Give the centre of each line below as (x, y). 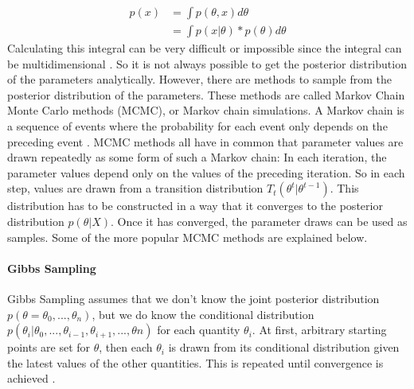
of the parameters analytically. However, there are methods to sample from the (200, 79)
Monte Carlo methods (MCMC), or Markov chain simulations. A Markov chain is (206, 110)
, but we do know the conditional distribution (203, 314)
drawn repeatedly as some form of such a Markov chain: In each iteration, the (197, 157)
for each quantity (199, 330)
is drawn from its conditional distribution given (284, 347)
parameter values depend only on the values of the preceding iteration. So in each (206, 172)
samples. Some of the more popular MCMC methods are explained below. (187, 237)
